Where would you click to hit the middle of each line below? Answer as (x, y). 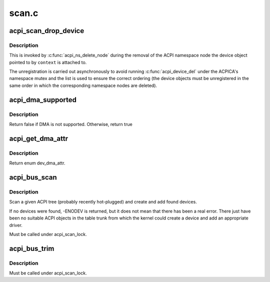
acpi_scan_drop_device (47, 31)
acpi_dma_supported (43, 100)
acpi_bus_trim (32, 248)
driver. (16, 225)
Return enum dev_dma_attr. (37, 163)
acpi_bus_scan (33, 177)
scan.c (24, 13)
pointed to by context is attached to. (48, 62)
